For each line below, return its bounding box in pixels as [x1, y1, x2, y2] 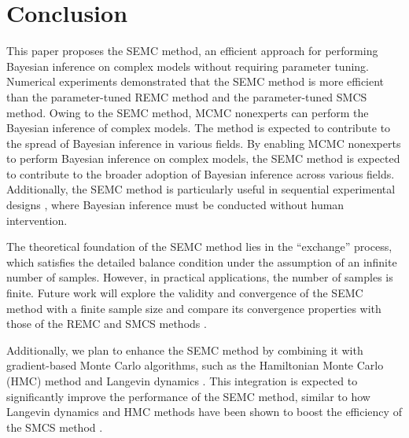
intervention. [6, 212, 68, 228]
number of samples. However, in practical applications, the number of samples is [6, 269, 393, 285]
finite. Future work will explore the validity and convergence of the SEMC [6, 285, 363, 301]
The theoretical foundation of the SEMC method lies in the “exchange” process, [6, 238, 392, 255]
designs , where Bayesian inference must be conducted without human [6, 197, 345, 213]
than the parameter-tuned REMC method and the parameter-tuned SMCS [6, 88, 367, 105]
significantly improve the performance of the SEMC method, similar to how [6, 388, 370, 404]
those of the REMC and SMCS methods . [6, 315, 207, 332]
